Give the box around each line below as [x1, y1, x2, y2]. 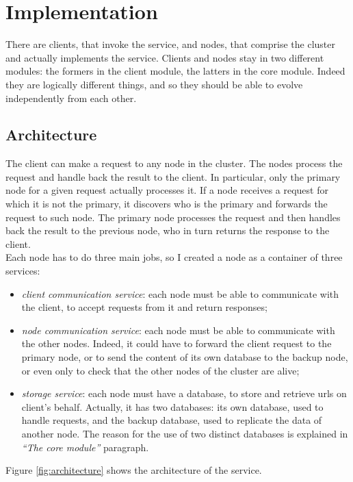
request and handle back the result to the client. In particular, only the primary [5, 169, 341, 183]
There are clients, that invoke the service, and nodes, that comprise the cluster [5, 37, 335, 51]
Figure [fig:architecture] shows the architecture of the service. [5, 463, 262, 477]
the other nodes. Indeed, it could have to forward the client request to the [21, 336, 332, 351]
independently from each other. [5, 90, 137, 105]
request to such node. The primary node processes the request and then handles [5, 210, 341, 224]
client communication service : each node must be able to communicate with [21, 286, 339, 301]
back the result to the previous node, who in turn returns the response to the [5, 223, 330, 238]
